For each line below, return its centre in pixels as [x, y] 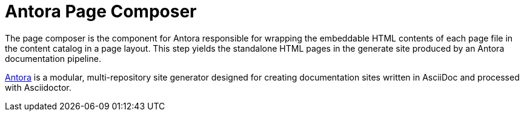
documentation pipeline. [53, 58]
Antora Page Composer [101, 11]
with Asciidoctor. [38, 87]
